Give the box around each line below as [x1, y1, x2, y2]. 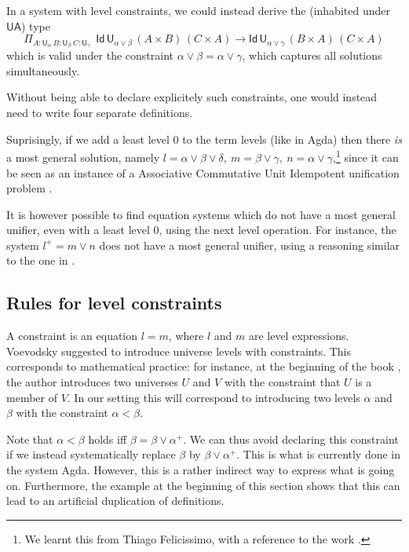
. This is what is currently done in [236, 446, 401, 462]
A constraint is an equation [6, 327, 138, 344]
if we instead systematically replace [6, 446, 176, 462]
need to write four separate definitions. [6, 104, 193, 121]
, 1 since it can [333, 147, 399, 165]
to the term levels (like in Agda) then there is [182, 130, 402, 147]
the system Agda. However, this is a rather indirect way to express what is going [6, 462, 395, 478]
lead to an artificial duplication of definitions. [6, 492, 225, 509]
